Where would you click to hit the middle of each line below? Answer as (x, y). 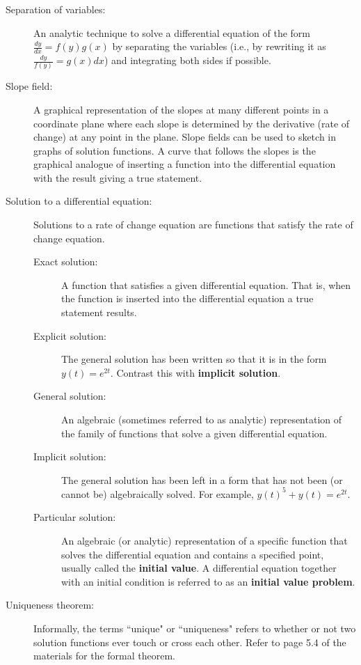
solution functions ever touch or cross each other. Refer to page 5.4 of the (190, 642)
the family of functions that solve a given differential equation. (194, 433)
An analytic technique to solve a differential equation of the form (172, 32)
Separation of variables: (56, 9)
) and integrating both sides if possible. (187, 60)
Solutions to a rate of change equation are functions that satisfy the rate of (193, 225)
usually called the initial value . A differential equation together (199, 568)
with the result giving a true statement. (118, 177)
